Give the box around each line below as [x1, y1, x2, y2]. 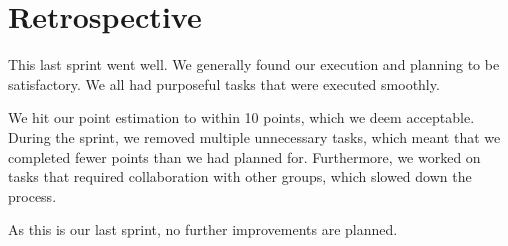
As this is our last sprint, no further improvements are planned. [8, 219, 398, 240]
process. [8, 185, 57, 206]
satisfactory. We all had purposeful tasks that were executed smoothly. [8, 73, 440, 94]
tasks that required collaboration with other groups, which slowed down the [8, 166, 472, 187]
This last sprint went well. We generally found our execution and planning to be [8, 54, 500, 75]
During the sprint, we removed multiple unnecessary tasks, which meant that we [8, 126, 501, 147]
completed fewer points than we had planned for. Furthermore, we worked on [8, 146, 481, 167]
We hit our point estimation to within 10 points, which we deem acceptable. [8, 107, 475, 128]
